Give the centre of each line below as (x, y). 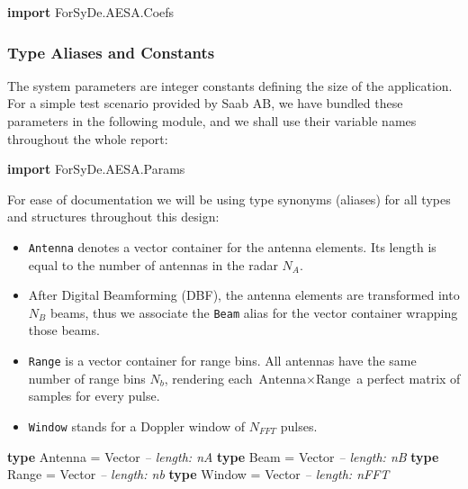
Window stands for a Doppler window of (136, 426)
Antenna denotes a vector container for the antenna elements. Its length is (232, 246)
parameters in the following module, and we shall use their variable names (212, 121)
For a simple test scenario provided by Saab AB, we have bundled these (205, 103)
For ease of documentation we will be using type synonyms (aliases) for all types (229, 199)
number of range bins (87, 378)
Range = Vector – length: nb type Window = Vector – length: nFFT (198, 474)
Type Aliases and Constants (111, 52)
